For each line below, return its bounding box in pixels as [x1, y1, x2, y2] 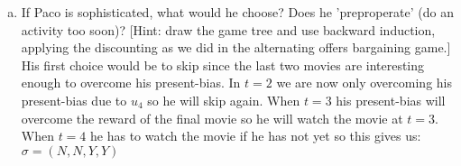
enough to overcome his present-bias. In [21, 73, 241, 92]
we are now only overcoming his [276, 73, 452, 92]
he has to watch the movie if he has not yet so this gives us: [90, 126, 421, 145]
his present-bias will [336, 90, 446, 109]
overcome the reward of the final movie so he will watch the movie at [21, 108, 403, 127]
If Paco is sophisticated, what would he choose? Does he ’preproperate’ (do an [21, 3, 455, 21]
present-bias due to [21, 90, 127, 109]
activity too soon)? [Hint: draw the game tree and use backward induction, [21, 20, 436, 39]
